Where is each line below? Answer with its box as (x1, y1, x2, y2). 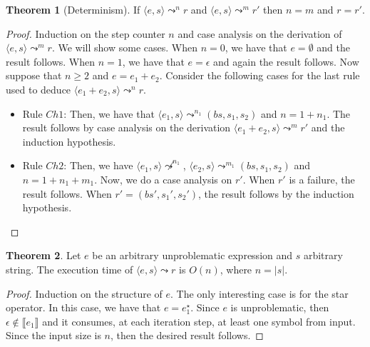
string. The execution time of (6, 261, 133, 276)
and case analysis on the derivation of (178, 26, 342, 41)
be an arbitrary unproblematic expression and (92, 248, 293, 263)
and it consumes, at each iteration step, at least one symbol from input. (42, 313, 356, 328)
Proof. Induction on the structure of (6, 286, 163, 301)
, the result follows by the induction (197, 186, 354, 201)
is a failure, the (289, 171, 355, 186)
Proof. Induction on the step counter (6, 26, 165, 41)
